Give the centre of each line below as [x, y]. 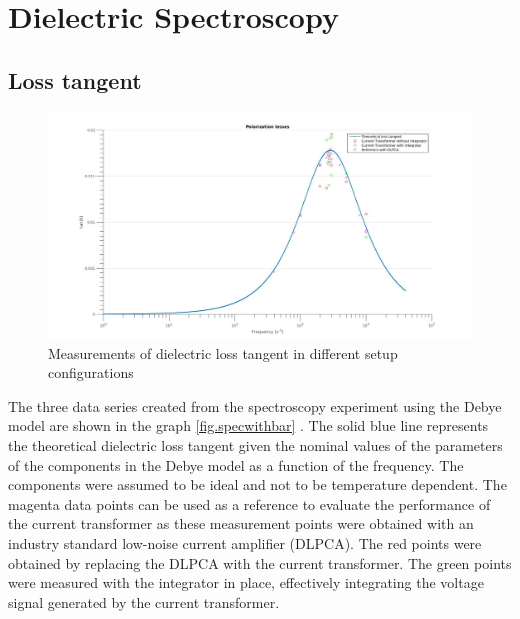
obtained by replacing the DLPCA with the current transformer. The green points [260, 562]
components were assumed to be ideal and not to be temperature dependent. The [257, 484]
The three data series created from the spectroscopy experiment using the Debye [255, 405]
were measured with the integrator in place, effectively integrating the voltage [246, 582]
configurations [91, 372]
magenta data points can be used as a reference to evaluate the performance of [249, 503]
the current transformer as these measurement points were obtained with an [241, 523]
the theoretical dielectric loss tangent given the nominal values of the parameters [255, 445]
